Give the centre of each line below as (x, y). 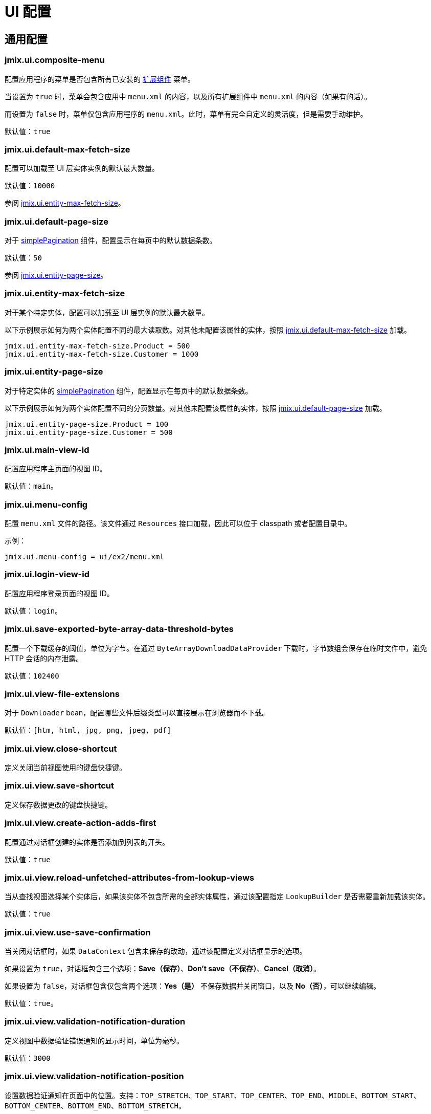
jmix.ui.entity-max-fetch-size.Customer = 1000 (102, 354)
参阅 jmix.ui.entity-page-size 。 (56, 275)
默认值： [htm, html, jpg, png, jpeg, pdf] (88, 730)
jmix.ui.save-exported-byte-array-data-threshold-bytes (119, 629)
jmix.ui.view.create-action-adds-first (81, 823)
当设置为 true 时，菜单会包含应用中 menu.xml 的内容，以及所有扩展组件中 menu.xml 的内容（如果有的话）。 (188, 96)
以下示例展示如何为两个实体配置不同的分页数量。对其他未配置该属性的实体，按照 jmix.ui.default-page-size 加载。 (196, 408)
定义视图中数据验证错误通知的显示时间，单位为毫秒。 (94, 1040)
